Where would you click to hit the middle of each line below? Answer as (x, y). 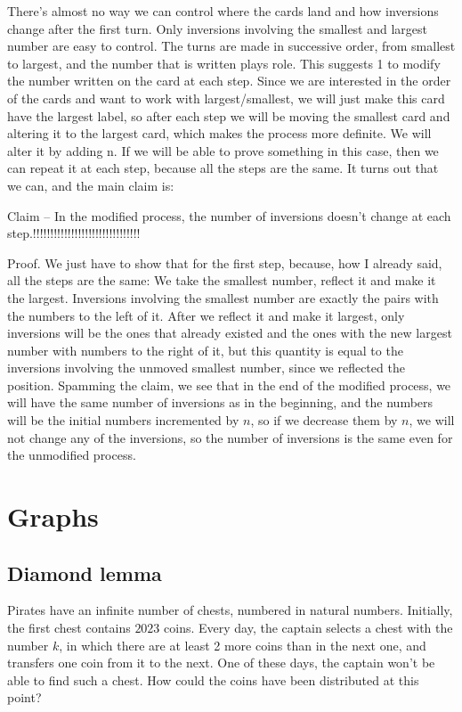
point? (24, 697)
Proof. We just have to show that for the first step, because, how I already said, (225, 262)
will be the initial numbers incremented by (123, 420)
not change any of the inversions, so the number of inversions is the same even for (230, 437)
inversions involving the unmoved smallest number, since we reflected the (206, 368)
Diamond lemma (85, 573)
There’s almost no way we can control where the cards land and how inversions (223, 11)
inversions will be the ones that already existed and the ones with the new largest (230, 333)
